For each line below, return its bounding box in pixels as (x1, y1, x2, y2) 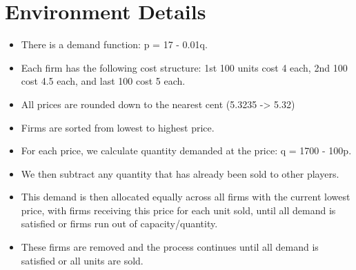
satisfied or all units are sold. (21, 253, 144, 267)
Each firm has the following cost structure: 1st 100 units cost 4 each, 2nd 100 (21, 60, 348, 74)
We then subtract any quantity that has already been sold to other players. (21, 166, 339, 180)
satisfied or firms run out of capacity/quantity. (21, 216, 218, 231)
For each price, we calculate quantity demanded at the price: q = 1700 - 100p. (21, 143, 352, 158)
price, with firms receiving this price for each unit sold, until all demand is (21, 202, 336, 217)
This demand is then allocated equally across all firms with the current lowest (21, 189, 350, 204)
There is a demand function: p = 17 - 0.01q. (21, 37, 208, 52)
